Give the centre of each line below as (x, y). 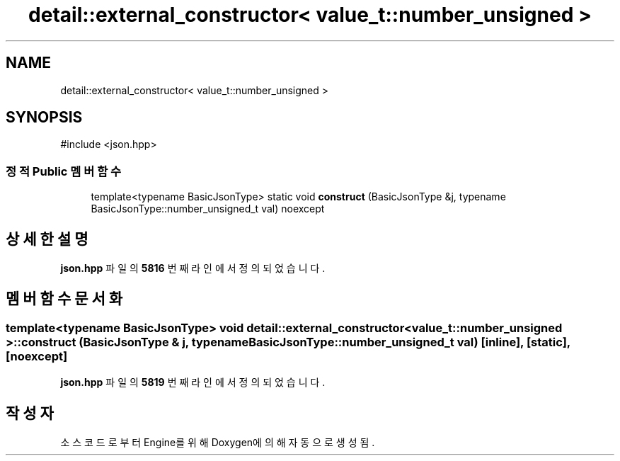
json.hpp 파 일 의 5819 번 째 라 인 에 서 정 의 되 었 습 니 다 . (193, 382)
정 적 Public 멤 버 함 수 (64, 171)
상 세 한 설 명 (47, 239)
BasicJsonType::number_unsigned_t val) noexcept (208, 209)
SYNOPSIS (44, 118)
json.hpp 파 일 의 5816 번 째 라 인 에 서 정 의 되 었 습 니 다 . (193, 268)
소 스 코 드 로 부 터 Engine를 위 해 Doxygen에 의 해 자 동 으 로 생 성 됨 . (218, 443)
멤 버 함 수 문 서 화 (64, 299)
